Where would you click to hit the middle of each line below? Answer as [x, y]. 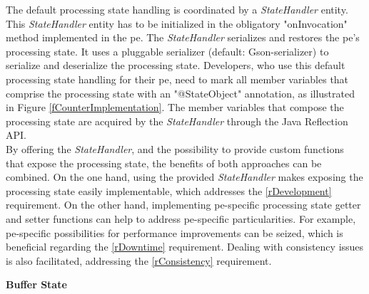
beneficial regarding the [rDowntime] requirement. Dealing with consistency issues [185, 247]
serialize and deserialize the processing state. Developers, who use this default [176, 65]
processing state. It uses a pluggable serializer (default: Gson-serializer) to [167, 51]
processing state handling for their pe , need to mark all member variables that [177, 79]
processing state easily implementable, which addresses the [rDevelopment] [169, 190]
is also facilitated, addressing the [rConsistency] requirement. [139, 260]
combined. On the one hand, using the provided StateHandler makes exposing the [184, 177]
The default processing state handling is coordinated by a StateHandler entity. [177, 9]
